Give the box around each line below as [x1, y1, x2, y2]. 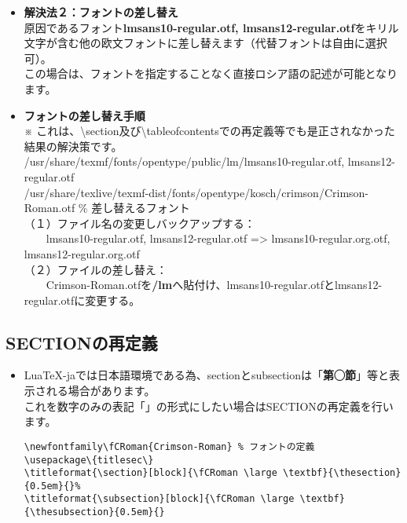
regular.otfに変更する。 [24, 291, 141, 308]
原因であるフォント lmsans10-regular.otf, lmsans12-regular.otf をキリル [24, 19, 399, 35]
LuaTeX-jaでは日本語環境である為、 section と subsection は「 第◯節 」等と [24, 367, 390, 383]
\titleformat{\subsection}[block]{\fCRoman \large [24, 493, 295, 505]
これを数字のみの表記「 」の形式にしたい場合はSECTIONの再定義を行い [24, 397, 394, 414]
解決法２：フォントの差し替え [24, 4, 178, 20]
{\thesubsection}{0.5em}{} [24, 507, 165, 518]
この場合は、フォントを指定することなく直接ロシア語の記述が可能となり [24, 65, 398, 82]
